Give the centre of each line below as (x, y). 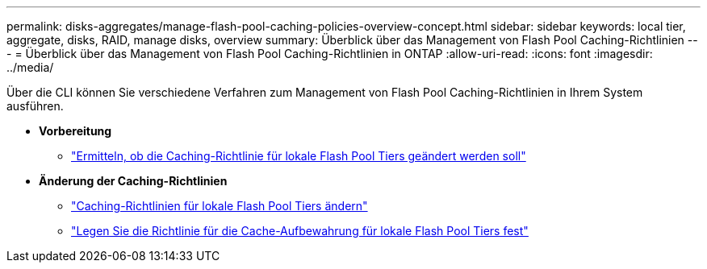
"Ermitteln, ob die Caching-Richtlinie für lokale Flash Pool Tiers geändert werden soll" (299, 156)
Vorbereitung (75, 131)
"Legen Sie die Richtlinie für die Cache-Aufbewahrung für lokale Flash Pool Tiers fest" (300, 231)
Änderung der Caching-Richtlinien (133, 181)
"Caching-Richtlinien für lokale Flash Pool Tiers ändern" (220, 206)
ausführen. (35, 106)
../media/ (30, 67)
